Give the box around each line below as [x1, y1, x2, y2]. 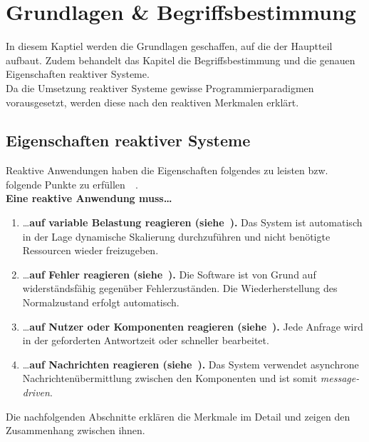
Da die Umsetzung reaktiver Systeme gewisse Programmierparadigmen [6, 80, 314, 95]
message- [320, 371, 360, 386]
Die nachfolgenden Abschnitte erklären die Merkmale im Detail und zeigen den [6, 408, 350, 423]
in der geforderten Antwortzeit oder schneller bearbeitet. [22, 333, 269, 348]
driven [22, 385, 50, 400]
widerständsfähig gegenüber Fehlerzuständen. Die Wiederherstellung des [22, 281, 338, 296]
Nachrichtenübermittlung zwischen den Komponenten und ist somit [22, 371, 318, 386]
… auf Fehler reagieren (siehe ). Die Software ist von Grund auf [22, 266, 316, 281]
